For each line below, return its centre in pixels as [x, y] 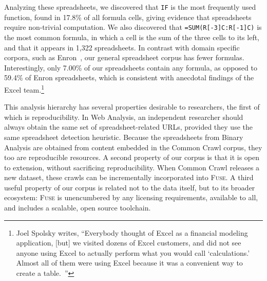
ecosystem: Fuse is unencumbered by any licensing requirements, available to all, [131, 197]
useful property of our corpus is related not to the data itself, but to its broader [130, 187]
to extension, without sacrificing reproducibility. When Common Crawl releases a [132, 167]
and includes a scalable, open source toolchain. [78, 208]
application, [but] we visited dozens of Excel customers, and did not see [129, 243]
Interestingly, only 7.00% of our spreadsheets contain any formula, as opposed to [131, 67]
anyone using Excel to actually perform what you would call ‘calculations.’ [133, 252]
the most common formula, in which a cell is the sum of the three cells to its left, [132, 37]
